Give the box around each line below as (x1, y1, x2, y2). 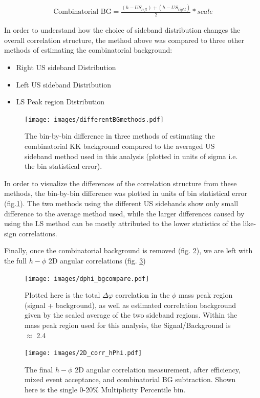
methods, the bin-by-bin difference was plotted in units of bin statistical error (4, 188, 248, 198)
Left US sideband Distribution (16, 79, 112, 90)
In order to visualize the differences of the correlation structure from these (4, 178, 237, 188)
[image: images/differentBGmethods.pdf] (25, 116, 164, 123)
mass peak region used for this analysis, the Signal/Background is (25, 319, 231, 330)
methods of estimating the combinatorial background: (4, 45, 172, 55)
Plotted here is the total (25, 290, 100, 300)
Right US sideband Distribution (16, 61, 116, 72)
